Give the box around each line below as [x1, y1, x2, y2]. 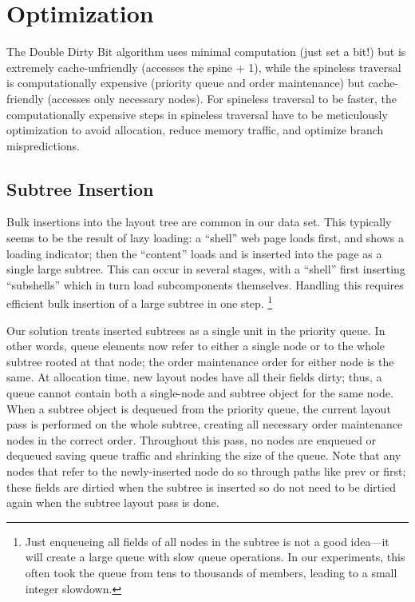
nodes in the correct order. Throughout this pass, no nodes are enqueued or [6, 431, 377, 448]
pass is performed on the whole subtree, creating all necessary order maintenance [6, 416, 403, 433]
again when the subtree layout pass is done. [6, 494, 219, 511]
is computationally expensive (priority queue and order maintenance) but [6, 74, 365, 91]
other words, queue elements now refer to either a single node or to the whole [6, 337, 385, 354]
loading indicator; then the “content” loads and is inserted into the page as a [6, 245, 382, 261]
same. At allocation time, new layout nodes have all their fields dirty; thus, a [6, 369, 382, 385]
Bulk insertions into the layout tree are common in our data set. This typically [6, 213, 392, 230]
